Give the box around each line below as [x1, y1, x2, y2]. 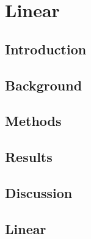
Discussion [5, 183, 73, 202]
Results [5, 147, 53, 166]
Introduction [5, 39, 87, 58]
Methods [5, 111, 62, 130]
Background [5, 75, 82, 94]
